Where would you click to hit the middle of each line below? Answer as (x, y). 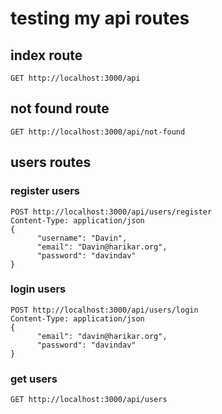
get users (34, 379)
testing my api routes (100, 18)
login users (38, 289)
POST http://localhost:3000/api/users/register (111, 212)
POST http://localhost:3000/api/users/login (104, 310)
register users (45, 191)
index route (46, 55)
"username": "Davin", (82, 238)
